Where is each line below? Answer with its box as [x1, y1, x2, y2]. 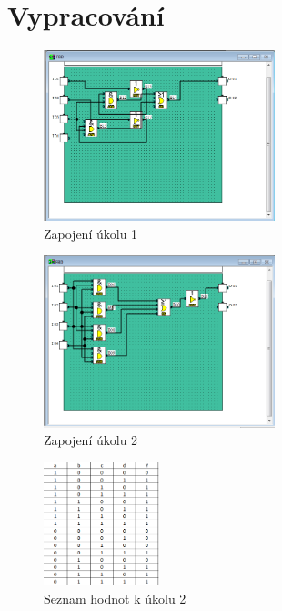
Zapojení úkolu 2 [44, 430, 138, 450]
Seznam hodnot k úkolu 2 [44, 589, 186, 608]
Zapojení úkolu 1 [44, 223, 138, 243]
